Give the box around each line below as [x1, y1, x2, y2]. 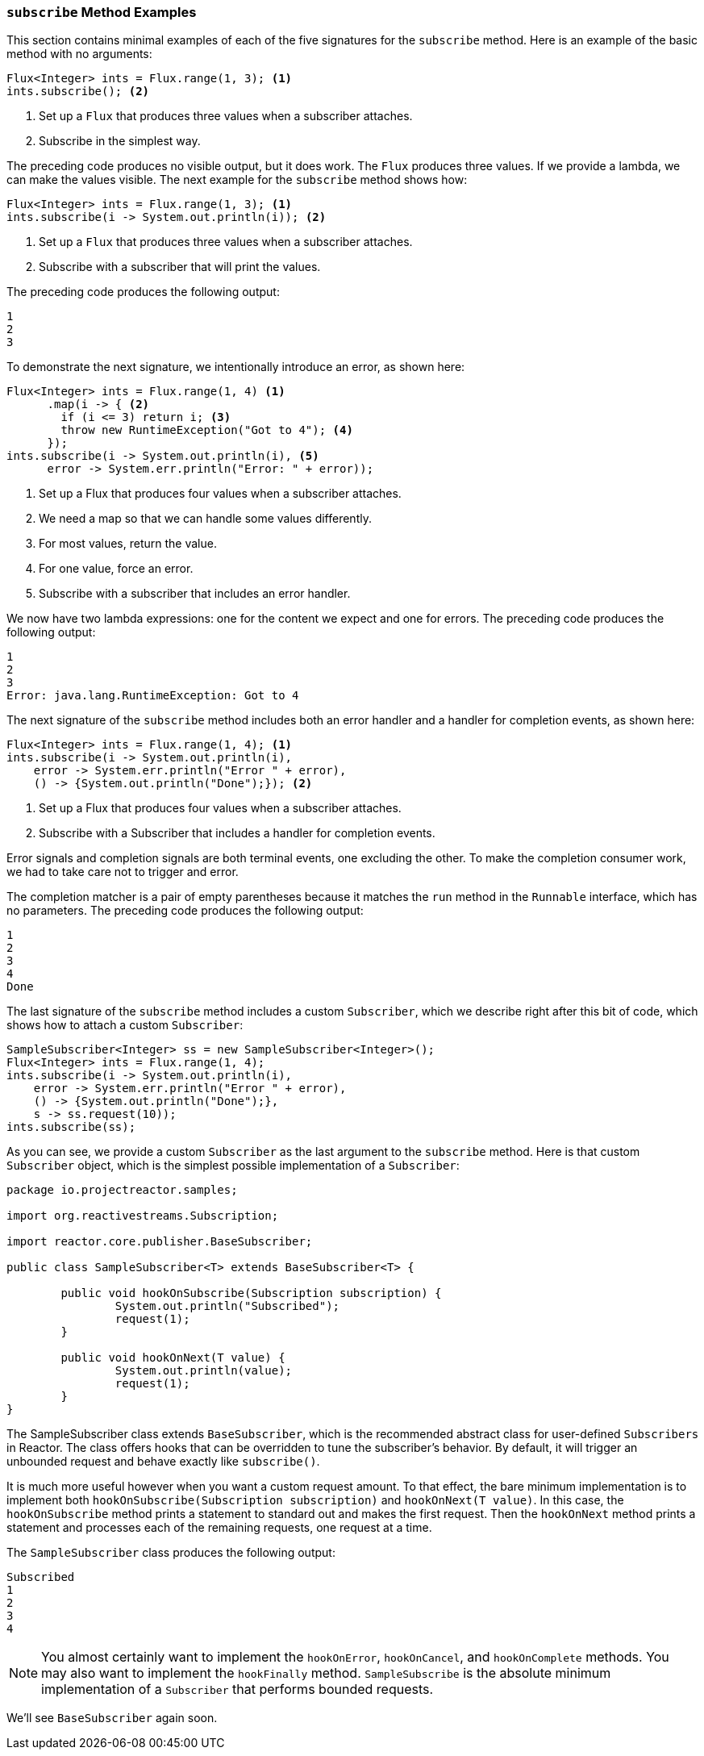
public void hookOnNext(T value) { [60, 1351, 285, 1365]
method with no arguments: [6, 47, 152, 61]
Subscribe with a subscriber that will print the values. [39, 260, 321, 274]
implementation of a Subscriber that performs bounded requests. [41, 1681, 434, 1698]
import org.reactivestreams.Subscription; [6, 1209, 279, 1223]
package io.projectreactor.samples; [6, 1183, 238, 1197]
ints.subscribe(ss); [6, 1120, 136, 1134]
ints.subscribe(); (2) [6, 85, 150, 98]
